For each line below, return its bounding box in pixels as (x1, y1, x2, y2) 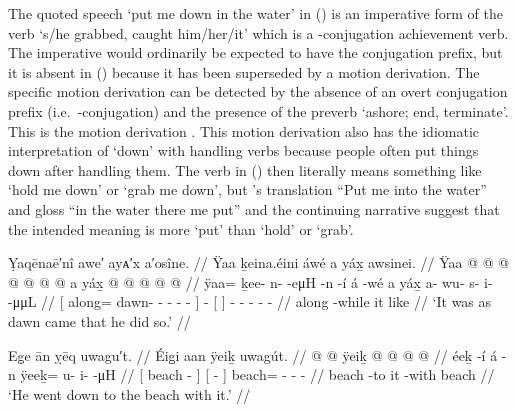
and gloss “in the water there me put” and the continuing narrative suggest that (8, 198, 500, 219)
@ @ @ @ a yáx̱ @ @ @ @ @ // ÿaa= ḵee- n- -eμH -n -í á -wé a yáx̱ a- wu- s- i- (8, 271, 493, 292)
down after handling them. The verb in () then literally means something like (8, 159, 482, 180)
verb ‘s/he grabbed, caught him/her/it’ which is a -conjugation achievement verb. (8, 22, 509, 43)
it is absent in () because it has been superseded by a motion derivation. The (8, 61, 480, 82)
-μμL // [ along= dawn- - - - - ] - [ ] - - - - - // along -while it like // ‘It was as (8, 291, 492, 312)
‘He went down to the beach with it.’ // (8, 383, 251, 404)
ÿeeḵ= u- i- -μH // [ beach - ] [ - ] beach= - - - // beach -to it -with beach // (20, 364, 495, 385)
